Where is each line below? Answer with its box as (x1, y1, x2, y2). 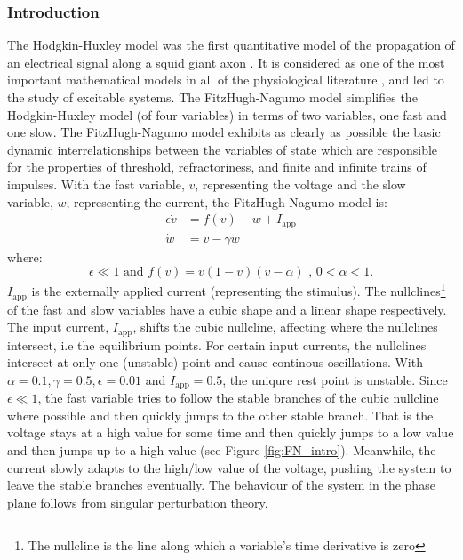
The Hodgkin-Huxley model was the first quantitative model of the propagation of (7, 36, 455, 54)
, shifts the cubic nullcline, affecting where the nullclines (132, 317, 438, 336)
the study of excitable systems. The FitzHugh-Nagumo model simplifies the (7, 88, 418, 106)
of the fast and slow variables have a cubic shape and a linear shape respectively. (7, 300, 447, 318)
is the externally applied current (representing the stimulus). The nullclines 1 (31, 279, 446, 300)
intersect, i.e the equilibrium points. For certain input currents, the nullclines (7, 335, 427, 354)
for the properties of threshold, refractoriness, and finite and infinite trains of (7, 157, 427, 176)
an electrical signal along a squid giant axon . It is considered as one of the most (7, 52, 445, 71)
